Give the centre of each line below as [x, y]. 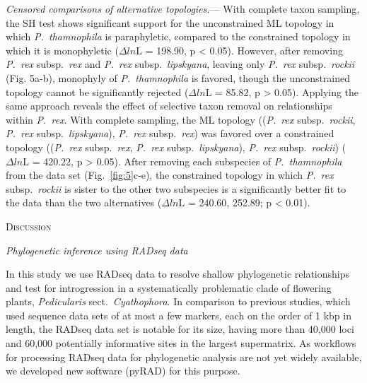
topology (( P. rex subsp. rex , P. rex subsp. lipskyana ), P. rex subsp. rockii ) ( [176, 147]
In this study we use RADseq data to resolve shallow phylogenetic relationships [177, 274]
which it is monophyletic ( [62, 50]
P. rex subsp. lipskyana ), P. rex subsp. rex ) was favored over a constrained [170, 133]
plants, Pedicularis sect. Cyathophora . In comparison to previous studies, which [178, 301]
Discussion [29, 226]
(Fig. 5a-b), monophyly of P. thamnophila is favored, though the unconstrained [178, 77]
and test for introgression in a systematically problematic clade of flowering [169, 287]
